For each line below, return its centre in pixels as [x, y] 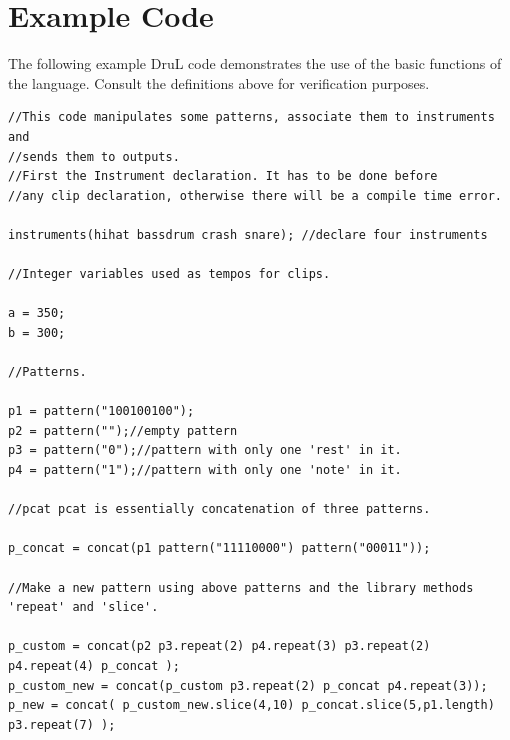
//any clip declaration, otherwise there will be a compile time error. [255, 195]
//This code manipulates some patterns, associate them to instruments [251, 117]
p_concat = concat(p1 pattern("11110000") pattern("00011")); [219, 548]
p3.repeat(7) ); [62, 724]
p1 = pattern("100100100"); [101, 411]
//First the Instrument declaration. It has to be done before [223, 176]
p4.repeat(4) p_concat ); [94, 665]
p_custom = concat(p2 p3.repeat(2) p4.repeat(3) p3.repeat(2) [219, 646]
